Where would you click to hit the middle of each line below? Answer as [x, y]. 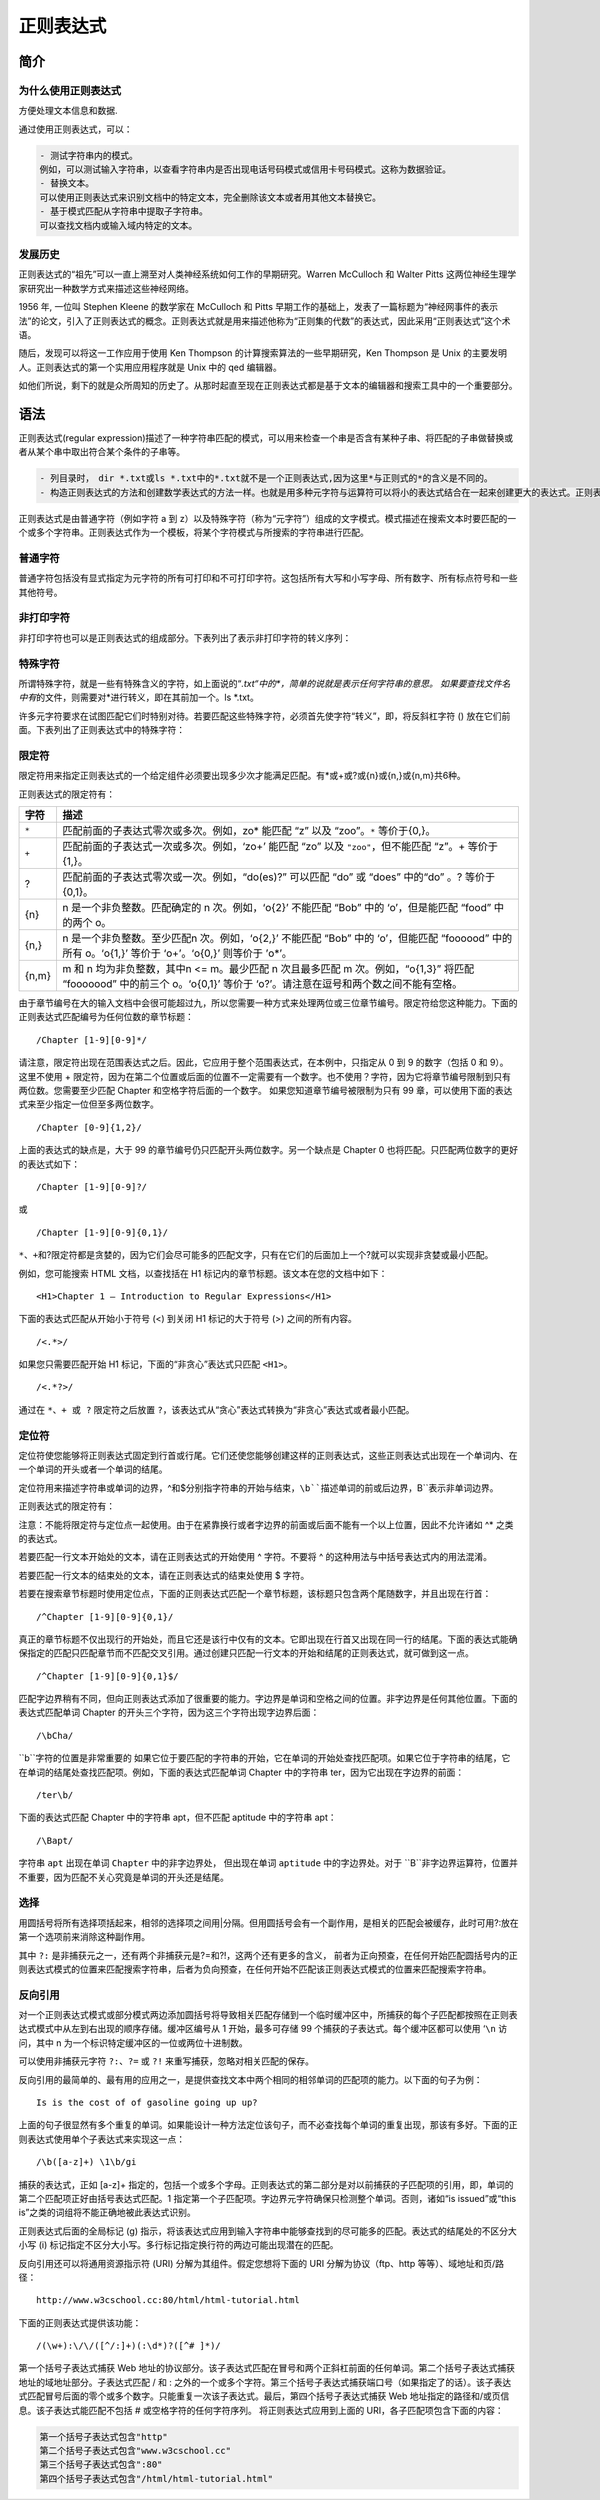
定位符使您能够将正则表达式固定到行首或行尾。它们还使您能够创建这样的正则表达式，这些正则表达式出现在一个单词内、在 [268, 1456]
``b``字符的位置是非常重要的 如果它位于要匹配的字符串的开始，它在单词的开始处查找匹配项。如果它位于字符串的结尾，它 [264, 1758]
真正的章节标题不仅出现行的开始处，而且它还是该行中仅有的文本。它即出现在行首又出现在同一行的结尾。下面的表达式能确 [268, 1639]
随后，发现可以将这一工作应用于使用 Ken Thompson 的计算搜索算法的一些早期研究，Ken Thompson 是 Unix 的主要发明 [263, 353]
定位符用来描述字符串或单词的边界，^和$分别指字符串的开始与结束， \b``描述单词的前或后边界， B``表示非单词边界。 [258, 1487]
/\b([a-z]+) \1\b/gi [86, 2162]
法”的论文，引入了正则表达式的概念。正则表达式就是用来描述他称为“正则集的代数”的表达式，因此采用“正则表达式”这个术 [264, 321]
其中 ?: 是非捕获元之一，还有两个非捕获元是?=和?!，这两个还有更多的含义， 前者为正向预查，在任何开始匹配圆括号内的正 [268, 1955]
